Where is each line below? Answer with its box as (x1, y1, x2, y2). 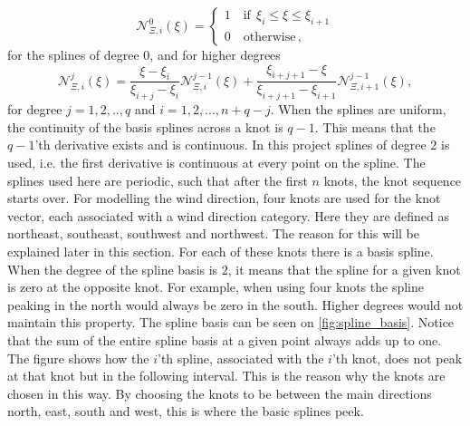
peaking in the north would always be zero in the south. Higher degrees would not (7, 295, 464, 314)
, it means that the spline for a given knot (227, 259, 461, 278)
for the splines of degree (7, 45, 139, 63)
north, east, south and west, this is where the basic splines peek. (7, 402, 364, 421)
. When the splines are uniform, (270, 100, 446, 119)
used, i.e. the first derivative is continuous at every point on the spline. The (7, 153, 426, 171)
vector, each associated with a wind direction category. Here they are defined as (7, 206, 450, 225)
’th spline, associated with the (158, 348, 324, 367)
